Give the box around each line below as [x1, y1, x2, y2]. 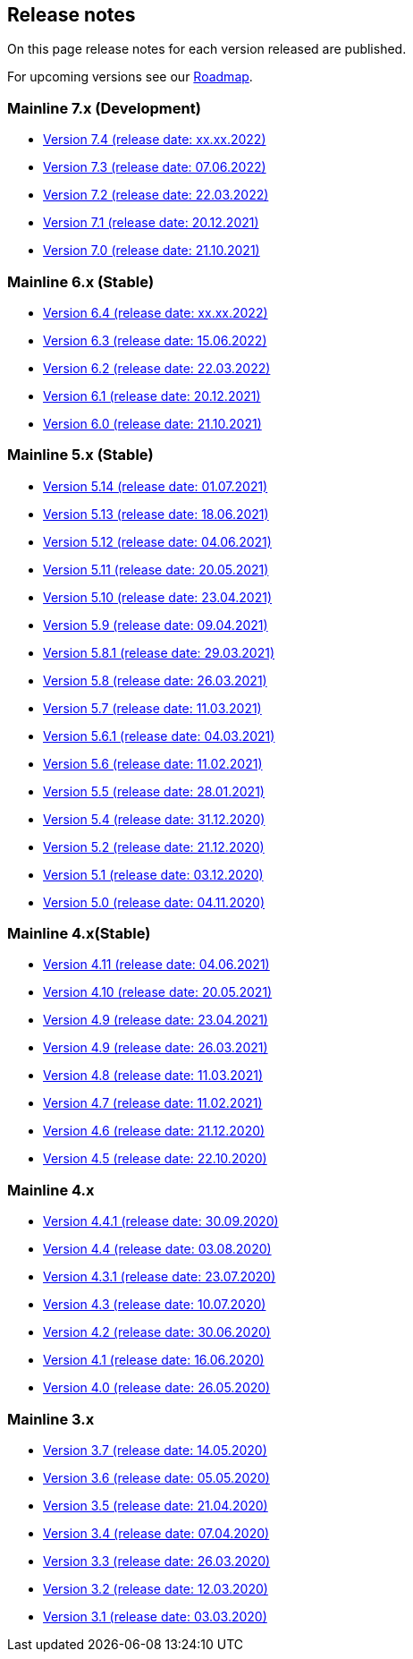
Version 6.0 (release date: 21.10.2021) [43, 415, 262, 431]
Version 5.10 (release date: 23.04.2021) [43, 589, 273, 605]
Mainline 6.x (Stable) [7, 272, 155, 291]
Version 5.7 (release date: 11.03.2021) [43, 700, 262, 716]
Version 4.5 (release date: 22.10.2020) [43, 1151, 267, 1167]
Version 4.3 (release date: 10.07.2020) [43, 1297, 266, 1313]
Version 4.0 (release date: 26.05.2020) [43, 1380, 271, 1396]
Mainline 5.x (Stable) [7, 446, 154, 464]
